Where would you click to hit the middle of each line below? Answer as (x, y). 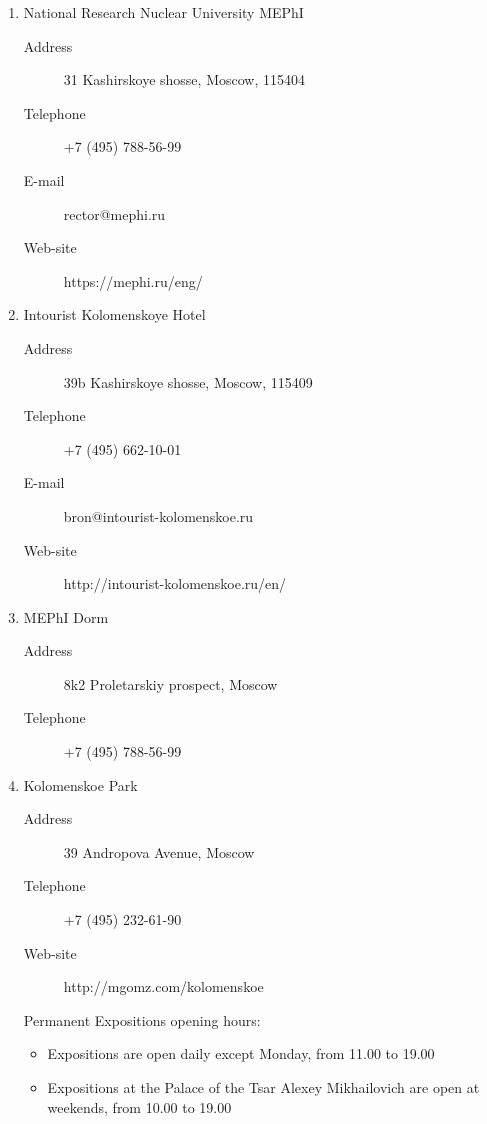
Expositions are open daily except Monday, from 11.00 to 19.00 (241, 1053)
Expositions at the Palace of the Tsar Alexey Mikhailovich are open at (263, 1087)
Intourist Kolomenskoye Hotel (114, 314)
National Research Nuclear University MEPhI (163, 12)
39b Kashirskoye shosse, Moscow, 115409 (188, 381)
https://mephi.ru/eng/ (133, 280)
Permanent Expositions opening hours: (142, 1019)
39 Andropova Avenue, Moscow (159, 851)
